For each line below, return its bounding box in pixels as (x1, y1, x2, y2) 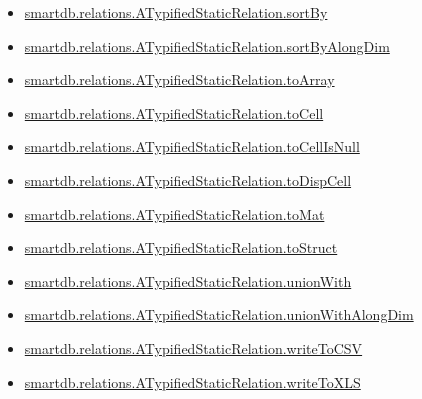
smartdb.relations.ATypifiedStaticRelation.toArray (24, 69, 335, 90)
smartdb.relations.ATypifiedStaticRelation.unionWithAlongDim (24, 304, 414, 325)
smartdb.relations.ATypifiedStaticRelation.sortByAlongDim (24, 35, 390, 56)
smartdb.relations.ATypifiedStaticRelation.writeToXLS (24, 371, 361, 392)
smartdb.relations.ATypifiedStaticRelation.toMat (24, 203, 325, 224)
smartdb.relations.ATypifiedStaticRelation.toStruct (24, 237, 338, 258)
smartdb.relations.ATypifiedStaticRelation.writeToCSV (24, 337, 363, 358)
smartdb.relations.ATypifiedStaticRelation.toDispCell (24, 169, 352, 190)
